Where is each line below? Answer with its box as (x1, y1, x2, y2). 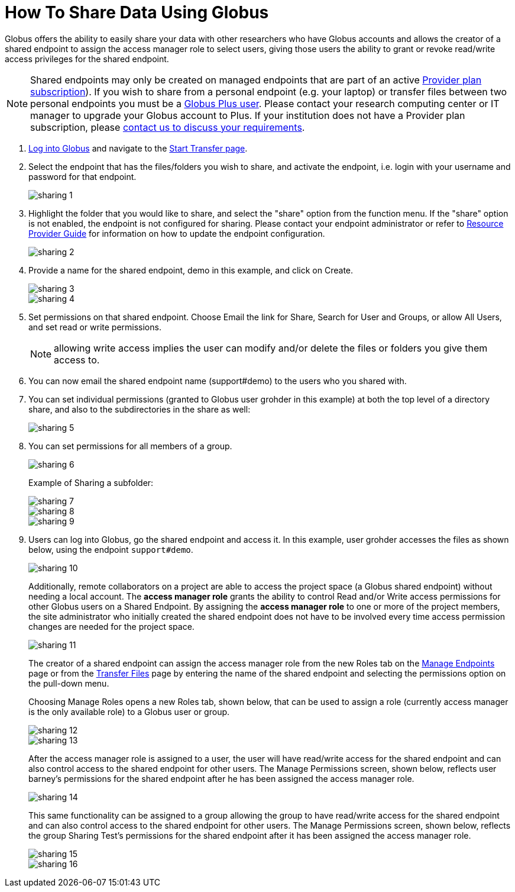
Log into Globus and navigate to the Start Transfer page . (28, 143, 248, 153)
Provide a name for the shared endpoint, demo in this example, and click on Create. (28, 265, 354, 275)
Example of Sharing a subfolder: (28, 477, 154, 488)
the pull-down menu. (28, 678, 109, 688)
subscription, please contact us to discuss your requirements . (30, 121, 305, 133)
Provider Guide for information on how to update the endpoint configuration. (28, 228, 325, 239)
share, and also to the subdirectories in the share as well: (28, 404, 251, 414)
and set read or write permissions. (28, 321, 161, 332)
